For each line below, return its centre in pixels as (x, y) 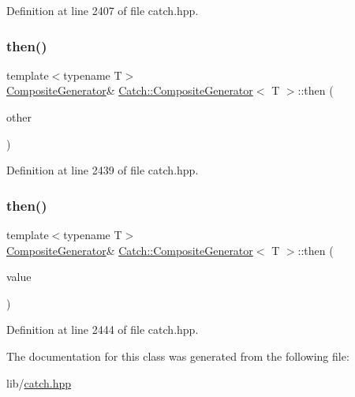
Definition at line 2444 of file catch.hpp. (103, 330)
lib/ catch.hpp (39, 382)
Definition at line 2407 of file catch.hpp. (103, 10)
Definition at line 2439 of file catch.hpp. (103, 170)
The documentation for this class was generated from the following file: (178, 356)
